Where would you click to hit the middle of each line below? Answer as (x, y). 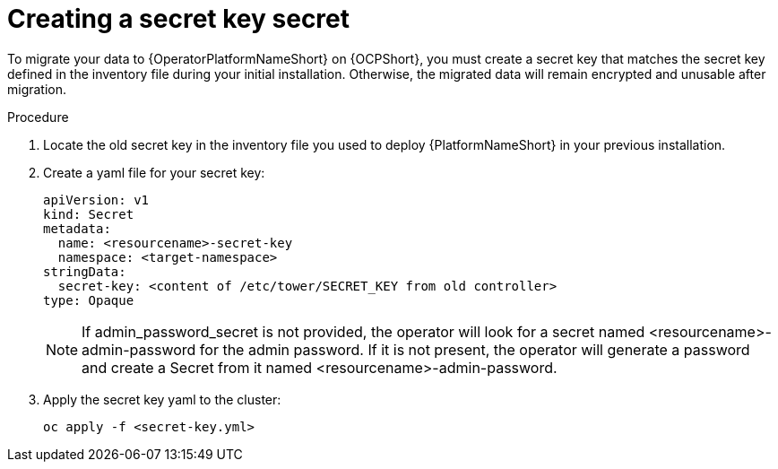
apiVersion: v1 (96, 200)
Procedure (38, 117)
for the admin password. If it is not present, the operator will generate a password (475, 349)
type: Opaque (89, 300)
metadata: (77, 228)
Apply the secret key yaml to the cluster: (162, 399)
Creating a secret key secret (179, 19)
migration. (37, 89)
